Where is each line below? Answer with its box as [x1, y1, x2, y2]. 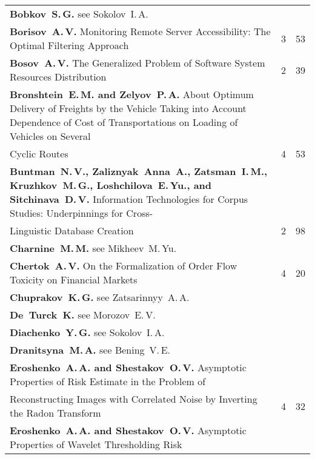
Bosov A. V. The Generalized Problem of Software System [10, 56, 265, 70]
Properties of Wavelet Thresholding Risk [10, 437, 182, 451]
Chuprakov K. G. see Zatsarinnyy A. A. [10, 290, 190, 304]
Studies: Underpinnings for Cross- [10, 206, 153, 220]
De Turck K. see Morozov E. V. [10, 308, 156, 322]
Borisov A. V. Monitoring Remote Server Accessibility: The [10, 24, 271, 38]
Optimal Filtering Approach [10, 38, 129, 52]
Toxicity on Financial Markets [10, 272, 138, 286]
